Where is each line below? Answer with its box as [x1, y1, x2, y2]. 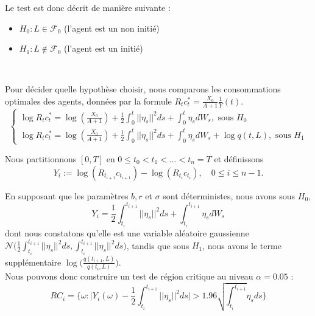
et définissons [214, 152, 264, 165]
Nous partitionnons [5, 152, 77, 165]
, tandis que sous [126, 239, 189, 252]
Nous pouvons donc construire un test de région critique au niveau [5, 270, 253, 283]
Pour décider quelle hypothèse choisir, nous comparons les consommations [5, 83, 281, 95]
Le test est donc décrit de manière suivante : [5, 1, 171, 13]
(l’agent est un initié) [64, 42, 143, 55]
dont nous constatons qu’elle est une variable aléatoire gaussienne [5, 227, 249, 239]
